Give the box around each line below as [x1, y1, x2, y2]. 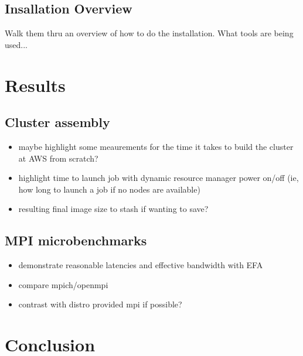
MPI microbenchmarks [5, 231, 147, 249]
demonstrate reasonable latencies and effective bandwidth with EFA [18, 259, 263, 271]
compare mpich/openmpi [18, 278, 108, 290]
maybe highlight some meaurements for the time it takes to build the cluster [18, 140, 294, 152]
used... [5, 38, 28, 50]
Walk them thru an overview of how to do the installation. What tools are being [5, 27, 294, 39]
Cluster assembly [5, 113, 110, 131]
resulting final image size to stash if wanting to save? [18, 203, 209, 215]
